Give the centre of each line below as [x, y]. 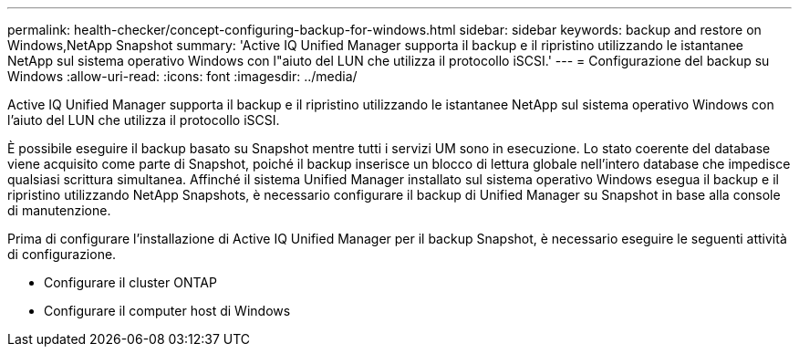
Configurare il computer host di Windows [167, 311]
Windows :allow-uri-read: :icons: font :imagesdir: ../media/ [182, 76]
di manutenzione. [59, 210]
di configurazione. [62, 254]
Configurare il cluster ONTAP [130, 282]
